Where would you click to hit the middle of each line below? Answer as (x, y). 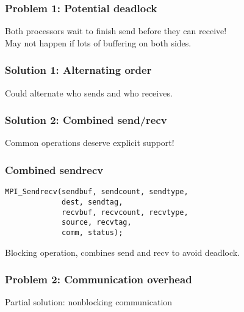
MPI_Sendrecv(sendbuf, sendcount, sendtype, (97, 192)
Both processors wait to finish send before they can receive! (116, 31)
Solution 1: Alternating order (78, 70)
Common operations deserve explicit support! (90, 143)
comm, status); (92, 232)
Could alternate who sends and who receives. (89, 93)
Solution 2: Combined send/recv (86, 120)
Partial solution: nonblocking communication (89, 302)
